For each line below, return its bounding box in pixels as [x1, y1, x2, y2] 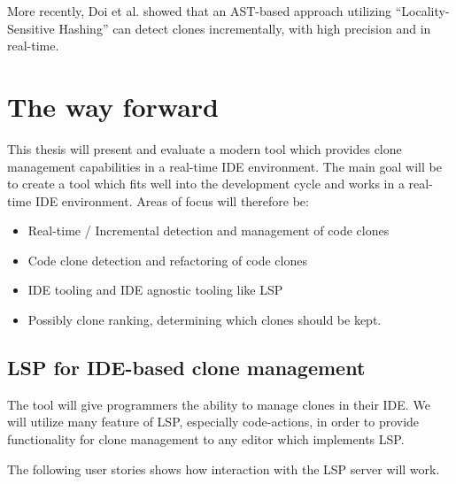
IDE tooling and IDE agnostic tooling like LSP [27, 280, 283, 299]
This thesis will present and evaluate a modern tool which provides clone [7, 139, 402, 157]
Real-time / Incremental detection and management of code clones [27, 221, 390, 240]
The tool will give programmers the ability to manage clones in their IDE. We [7, 395, 430, 413]
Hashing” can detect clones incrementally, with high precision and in [58, 19, 431, 37]
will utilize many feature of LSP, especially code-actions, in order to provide [7, 412, 420, 431]
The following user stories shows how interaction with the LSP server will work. [7, 459, 440, 478]
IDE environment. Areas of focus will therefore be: [35, 191, 309, 210]
